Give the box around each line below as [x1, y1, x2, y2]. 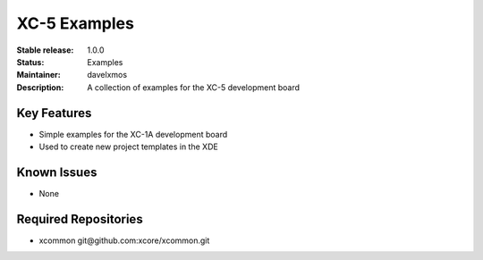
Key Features [16, 105, 92, 121]
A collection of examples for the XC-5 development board [87, 81, 300, 93]
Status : [16, 56, 45, 67]
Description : [16, 81, 64, 93]
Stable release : [16, 45, 74, 55]
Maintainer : [16, 70, 62, 80]
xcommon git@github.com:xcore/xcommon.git [38, 235, 210, 246]
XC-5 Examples [16, 13, 134, 33]
